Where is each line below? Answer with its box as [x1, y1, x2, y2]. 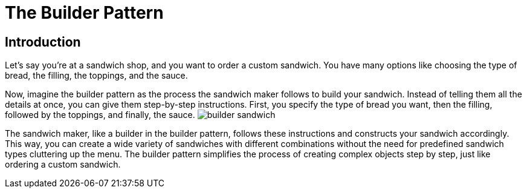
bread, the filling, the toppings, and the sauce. [5, 70, 188, 81]
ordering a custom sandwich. [5, 159, 121, 170]
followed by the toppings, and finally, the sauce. [5, 110, 195, 120]
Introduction [5, 34, 81, 50]
